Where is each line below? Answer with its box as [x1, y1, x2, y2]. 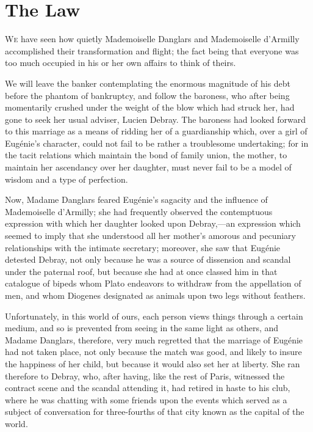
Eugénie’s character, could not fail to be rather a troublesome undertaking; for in [5, 136, 309, 149]
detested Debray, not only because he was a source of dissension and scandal [5, 253, 291, 266]
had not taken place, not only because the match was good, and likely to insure [5, 345, 302, 358]
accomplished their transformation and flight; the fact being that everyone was [5, 44, 299, 57]
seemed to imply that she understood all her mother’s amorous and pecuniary [5, 229, 296, 242]
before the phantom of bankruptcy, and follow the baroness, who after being [5, 89, 290, 101]
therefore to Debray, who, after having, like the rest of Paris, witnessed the [5, 369, 285, 382]
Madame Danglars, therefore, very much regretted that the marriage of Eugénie [5, 333, 303, 346]
